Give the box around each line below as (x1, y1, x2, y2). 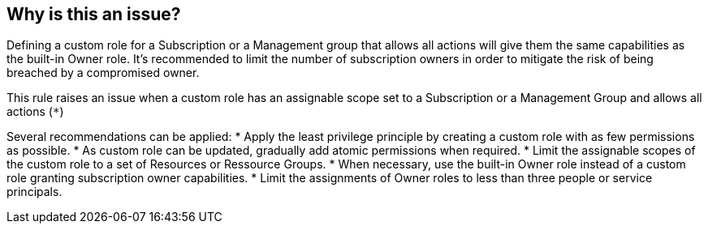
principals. (6, 185, 63, 199)
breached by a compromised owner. (6, 66, 200, 80)
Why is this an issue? (6, 4, 181, 24)
